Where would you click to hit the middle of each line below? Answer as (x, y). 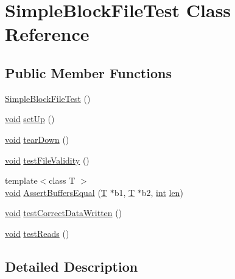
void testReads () (37, 233)
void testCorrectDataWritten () (64, 213)
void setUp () (30, 119)
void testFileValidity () (47, 160)
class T (62, 180)
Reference (47, 34)
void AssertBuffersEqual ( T (56, 192)
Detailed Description (72, 266)
